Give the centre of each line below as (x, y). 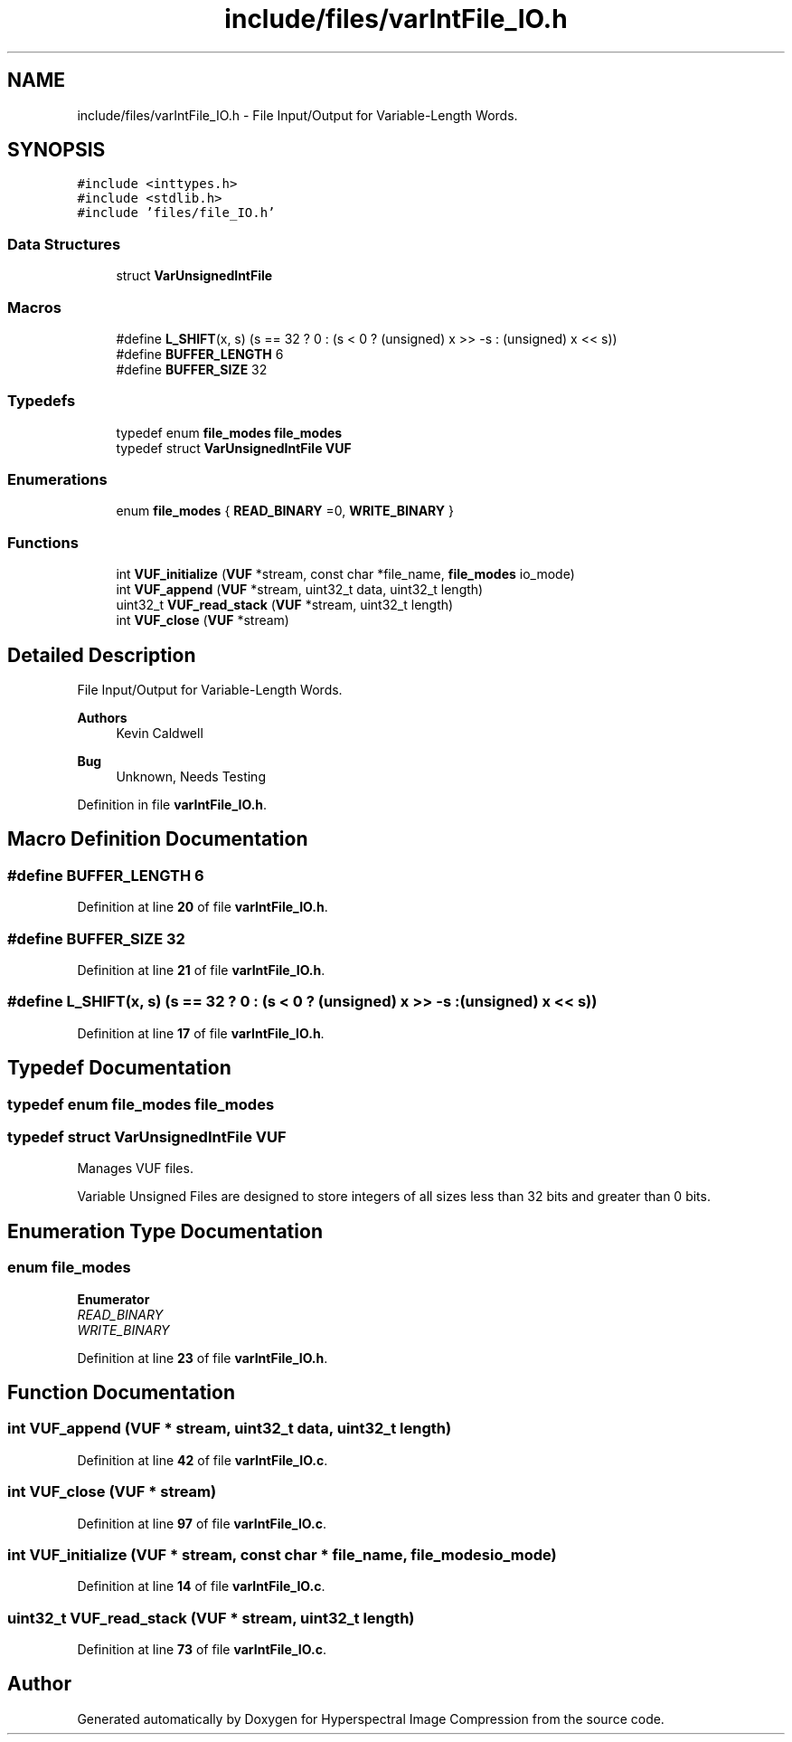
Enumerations (57, 480)
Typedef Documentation (119, 1068)
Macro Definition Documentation (158, 839)
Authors (102, 718)
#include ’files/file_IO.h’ (176, 213)
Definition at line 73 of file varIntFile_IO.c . (202, 1650)
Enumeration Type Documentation (165, 1231)
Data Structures (64, 244)
